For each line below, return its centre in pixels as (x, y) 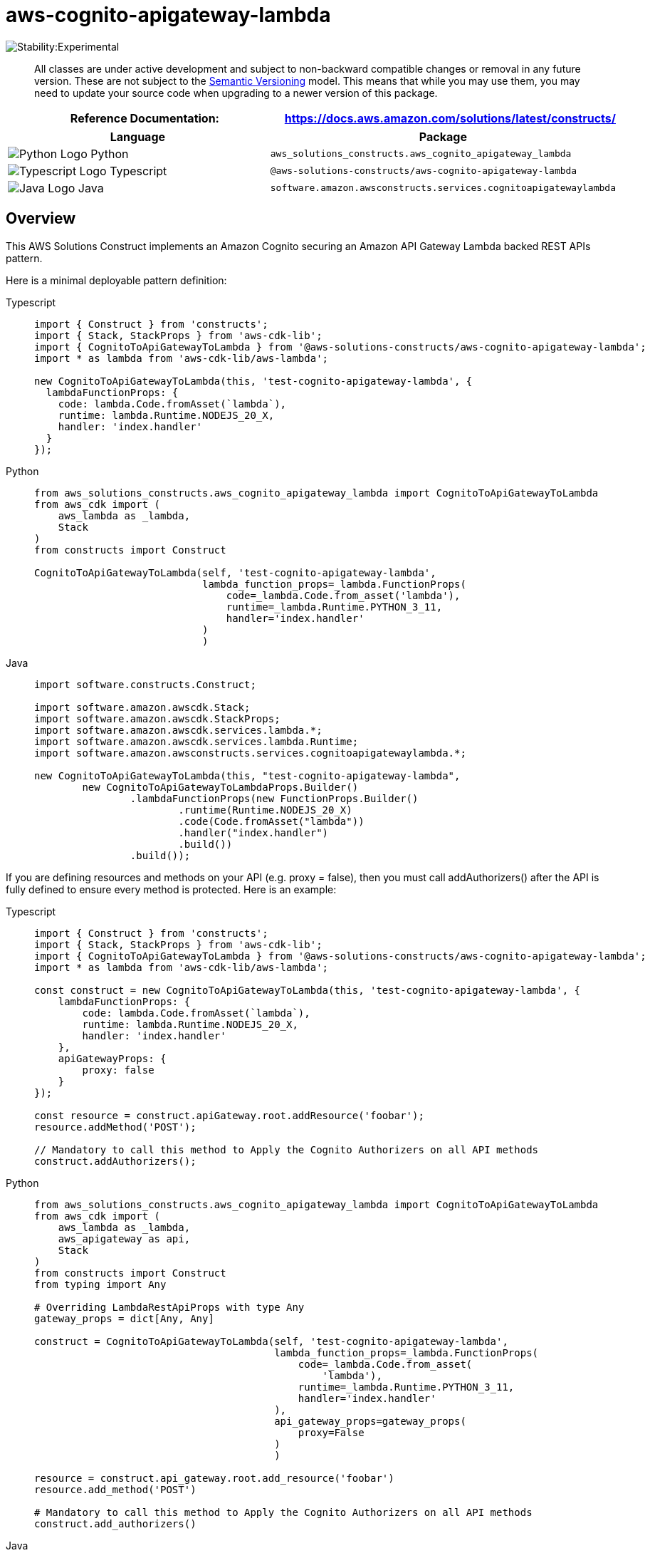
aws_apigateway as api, (124, 1238)
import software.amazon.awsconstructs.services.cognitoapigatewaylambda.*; (250, 753)
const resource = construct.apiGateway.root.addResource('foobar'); (229, 1115)
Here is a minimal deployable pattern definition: (116, 280)
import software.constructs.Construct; (145, 684)
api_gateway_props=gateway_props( (370, 1421)
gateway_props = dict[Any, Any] (124, 1318)
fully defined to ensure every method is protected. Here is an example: (171, 889)
